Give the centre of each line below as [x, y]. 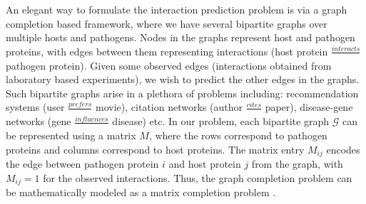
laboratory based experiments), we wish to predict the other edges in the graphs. [183, 79]
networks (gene [39, 121]
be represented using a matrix [71, 135]
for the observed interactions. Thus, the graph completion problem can [198, 177]
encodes [343, 149]
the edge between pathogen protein [82, 164]
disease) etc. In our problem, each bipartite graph [220, 121]
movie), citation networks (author [169, 107]
